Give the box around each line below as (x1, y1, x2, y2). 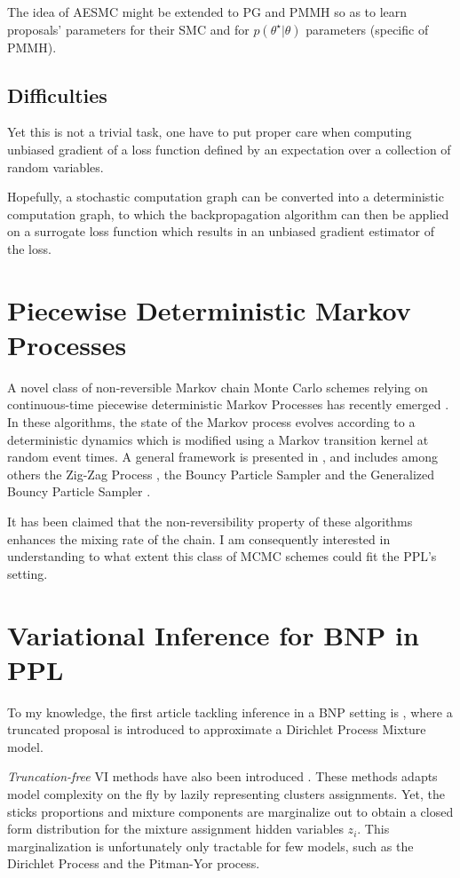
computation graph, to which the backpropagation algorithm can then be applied (7, 204, 449, 223)
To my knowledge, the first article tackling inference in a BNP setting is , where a (7, 702, 453, 721)
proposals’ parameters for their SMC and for (7, 20, 250, 38)
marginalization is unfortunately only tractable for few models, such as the (7, 836, 414, 855)
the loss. (7, 239, 52, 257)
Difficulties (7, 81, 107, 108)
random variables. (7, 157, 104, 176)
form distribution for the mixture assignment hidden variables (7, 819, 344, 838)
